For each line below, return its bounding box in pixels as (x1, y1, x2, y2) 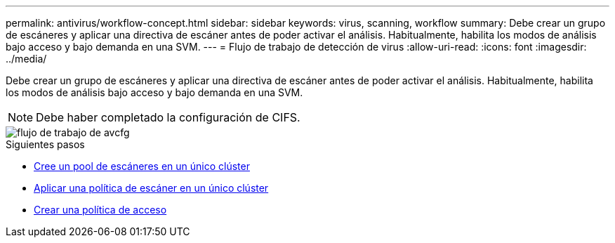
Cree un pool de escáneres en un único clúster (34, 160, 250, 172)
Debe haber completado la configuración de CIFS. (36, 110, 300, 124)
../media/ (6, 53, 47, 65)
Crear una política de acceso (34, 204, 167, 216)
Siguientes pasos (6, 138, 85, 150)
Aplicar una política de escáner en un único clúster (34, 182, 269, 194)
